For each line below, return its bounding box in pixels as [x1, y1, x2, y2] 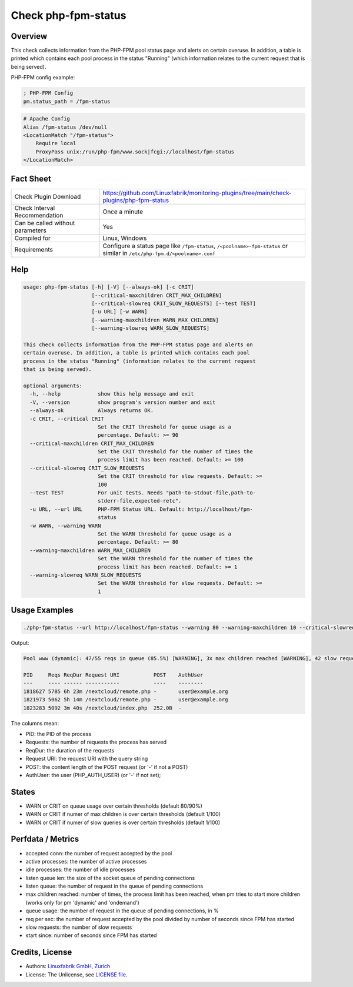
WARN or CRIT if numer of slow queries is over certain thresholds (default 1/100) [25, 819, 221, 826]
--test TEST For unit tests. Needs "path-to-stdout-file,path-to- [29, 490, 256, 496]
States [11, 787, 35, 797]
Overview [11, 31, 48, 41]
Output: [11, 640, 29, 647]
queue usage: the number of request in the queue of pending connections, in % [25, 907, 219, 914]
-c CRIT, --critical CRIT [29, 415, 104, 422]
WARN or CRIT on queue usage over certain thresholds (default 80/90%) [25, 802, 202, 809]
